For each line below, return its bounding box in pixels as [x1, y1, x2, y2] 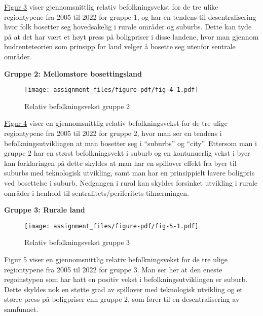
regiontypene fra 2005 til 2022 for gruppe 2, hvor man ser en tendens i [4, 128, 222, 138]
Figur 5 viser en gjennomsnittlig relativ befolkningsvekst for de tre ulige [4, 254, 228, 264]
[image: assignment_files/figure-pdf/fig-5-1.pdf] [24, 222, 199, 230]
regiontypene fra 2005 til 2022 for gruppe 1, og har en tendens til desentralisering [4, 11, 256, 22]
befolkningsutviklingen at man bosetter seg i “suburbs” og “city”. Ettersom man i [4, 137, 257, 148]
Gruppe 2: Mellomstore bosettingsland [4, 68, 142, 79]
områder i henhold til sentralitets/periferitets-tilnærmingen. [4, 187, 189, 198]
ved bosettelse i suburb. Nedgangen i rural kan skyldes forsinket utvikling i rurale [4, 177, 258, 188]
